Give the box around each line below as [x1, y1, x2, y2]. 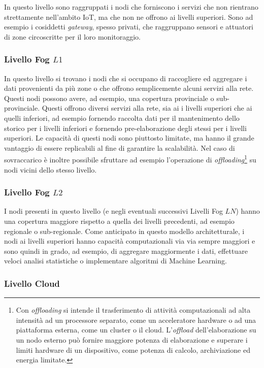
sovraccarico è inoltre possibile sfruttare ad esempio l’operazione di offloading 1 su [4, 153, 256, 164]
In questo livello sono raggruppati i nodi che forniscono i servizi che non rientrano [4, 2, 258, 12]
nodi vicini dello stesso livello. [4, 164, 97, 175]
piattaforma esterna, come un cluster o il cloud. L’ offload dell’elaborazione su [16, 324, 256, 335]
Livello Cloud [4, 277, 60, 289]
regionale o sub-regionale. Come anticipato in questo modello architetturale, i [4, 225, 245, 236]
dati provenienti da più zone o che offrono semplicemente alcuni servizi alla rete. [4, 83, 254, 93]
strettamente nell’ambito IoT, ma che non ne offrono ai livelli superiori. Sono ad [4, 11, 253, 22]
